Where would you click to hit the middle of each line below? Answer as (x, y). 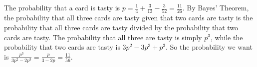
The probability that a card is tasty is (62, 7)
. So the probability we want (209, 47)
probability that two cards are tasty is (62, 47)
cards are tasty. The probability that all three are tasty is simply (103, 37)
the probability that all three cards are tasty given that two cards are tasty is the (128, 18)
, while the (227, 37)
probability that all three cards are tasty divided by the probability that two (121, 27)
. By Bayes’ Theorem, (216, 7)
